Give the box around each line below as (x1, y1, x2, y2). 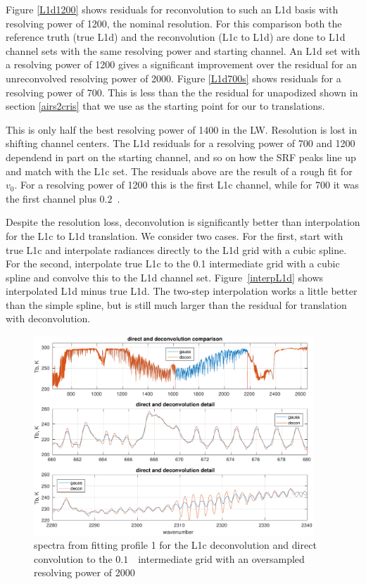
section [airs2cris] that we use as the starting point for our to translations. (6, 99, 325, 113)
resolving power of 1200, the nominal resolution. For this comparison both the (6, 15, 342, 30)
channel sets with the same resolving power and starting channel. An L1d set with (6, 43, 360, 58)
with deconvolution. (6, 311, 91, 326)
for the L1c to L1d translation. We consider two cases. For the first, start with (6, 228, 343, 243)
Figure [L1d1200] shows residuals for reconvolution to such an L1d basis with (6, 2, 339, 16)
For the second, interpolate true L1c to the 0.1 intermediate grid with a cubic (6, 256, 340, 271)
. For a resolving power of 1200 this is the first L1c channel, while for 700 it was (14, 177, 359, 192)
